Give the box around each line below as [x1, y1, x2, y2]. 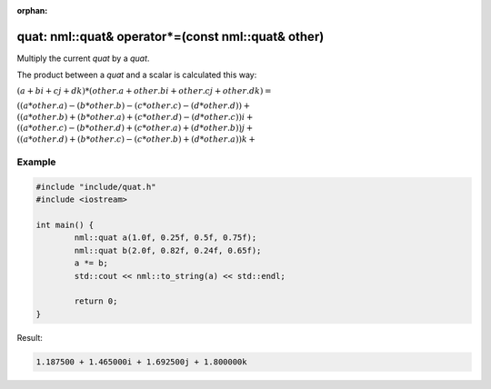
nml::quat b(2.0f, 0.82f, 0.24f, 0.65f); [74, 245, 262, 255]
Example [16, 155, 56, 168]
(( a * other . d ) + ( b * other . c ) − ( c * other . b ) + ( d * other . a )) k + [16, 135, 256, 145]
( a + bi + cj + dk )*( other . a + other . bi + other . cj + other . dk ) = [16, 85, 272, 95]
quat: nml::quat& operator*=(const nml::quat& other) [16, 28, 325, 45]
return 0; [74, 296, 118, 306]
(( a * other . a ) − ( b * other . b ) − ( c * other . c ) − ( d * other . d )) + [16, 101, 250, 111]
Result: [16, 332, 43, 343]
